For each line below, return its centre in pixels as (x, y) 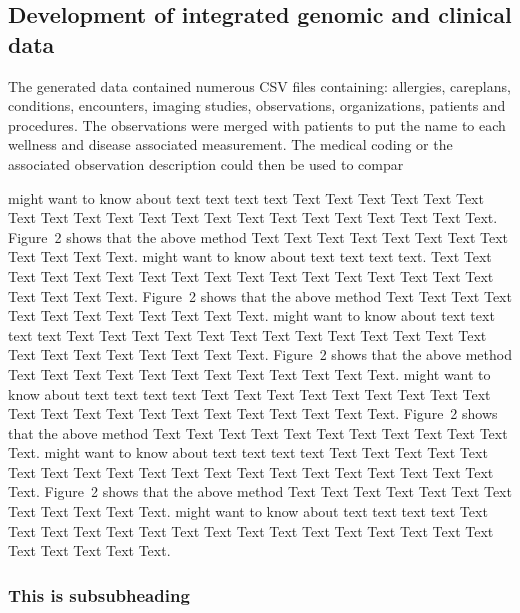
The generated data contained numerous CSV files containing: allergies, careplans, (259, 85)
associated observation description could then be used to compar (206, 163)
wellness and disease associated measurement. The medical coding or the (230, 144)
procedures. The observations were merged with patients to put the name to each (257, 124)
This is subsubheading (99, 594)
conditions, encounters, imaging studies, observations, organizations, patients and (257, 105)
